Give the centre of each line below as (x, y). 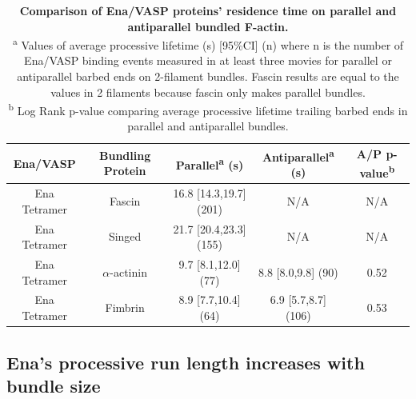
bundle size (54, 385)
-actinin (128, 271)
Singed (125, 236)
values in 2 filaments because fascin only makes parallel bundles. (208, 92)
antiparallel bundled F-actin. (208, 26)
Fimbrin (125, 307)
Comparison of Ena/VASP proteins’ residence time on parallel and (208, 10)
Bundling (125, 155)
